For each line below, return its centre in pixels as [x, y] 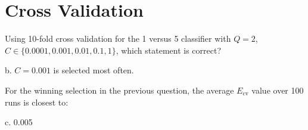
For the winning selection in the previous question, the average [119, 90]
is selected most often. [94, 70]
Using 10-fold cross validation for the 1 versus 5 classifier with [118, 38]
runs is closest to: [37, 102]
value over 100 [278, 90]
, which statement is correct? [169, 50]
